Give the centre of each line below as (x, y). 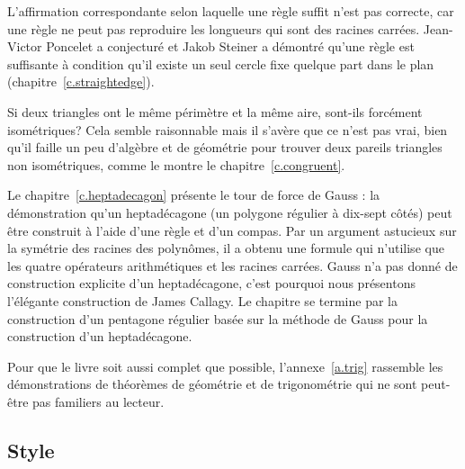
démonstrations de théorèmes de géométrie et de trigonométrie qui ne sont (212, 384)
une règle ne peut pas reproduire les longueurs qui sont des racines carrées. (214, 28)
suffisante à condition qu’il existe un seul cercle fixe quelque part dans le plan (221, 63)
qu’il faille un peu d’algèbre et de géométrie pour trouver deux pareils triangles (225, 147)
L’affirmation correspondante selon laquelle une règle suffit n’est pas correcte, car (231, 11)
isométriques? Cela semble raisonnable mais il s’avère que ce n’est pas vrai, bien (228, 129)
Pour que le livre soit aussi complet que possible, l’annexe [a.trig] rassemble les (225, 366)
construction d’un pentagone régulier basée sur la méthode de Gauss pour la (218, 318)
